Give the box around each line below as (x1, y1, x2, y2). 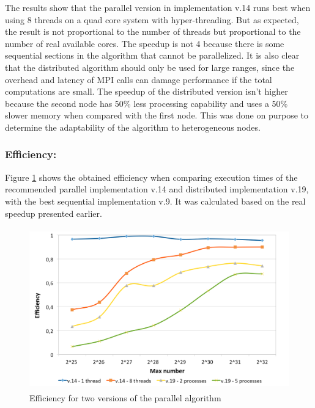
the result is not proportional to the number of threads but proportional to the (5, 25, 301, 38)
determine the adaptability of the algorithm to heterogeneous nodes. (5, 120, 261, 133)
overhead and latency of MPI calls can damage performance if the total (5, 73, 272, 86)
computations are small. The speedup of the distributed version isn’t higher (5, 85, 288, 98)
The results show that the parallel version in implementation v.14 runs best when (5, 1, 311, 13)
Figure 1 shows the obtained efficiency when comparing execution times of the (5, 170, 298, 183)
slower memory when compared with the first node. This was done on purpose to (5, 109, 308, 122)
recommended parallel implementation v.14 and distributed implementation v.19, (5, 183, 309, 195)
